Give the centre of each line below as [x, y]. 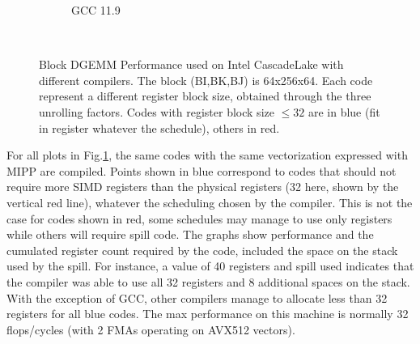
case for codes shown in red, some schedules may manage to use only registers [199, 218]
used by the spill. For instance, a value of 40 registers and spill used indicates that [210, 266]
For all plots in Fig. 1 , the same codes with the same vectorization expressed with [207, 155]
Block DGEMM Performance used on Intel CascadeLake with [191, 64]
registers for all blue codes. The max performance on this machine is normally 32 [208, 314]
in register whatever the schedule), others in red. [159, 127]
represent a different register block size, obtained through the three [205, 96]
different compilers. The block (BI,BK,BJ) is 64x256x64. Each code [206, 80]
